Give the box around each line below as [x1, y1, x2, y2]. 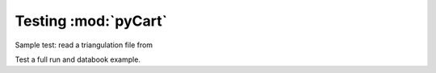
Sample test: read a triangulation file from [15, 40, 153, 50]
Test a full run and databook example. [15, 55, 141, 64]
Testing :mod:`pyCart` [15, 12, 168, 30]
